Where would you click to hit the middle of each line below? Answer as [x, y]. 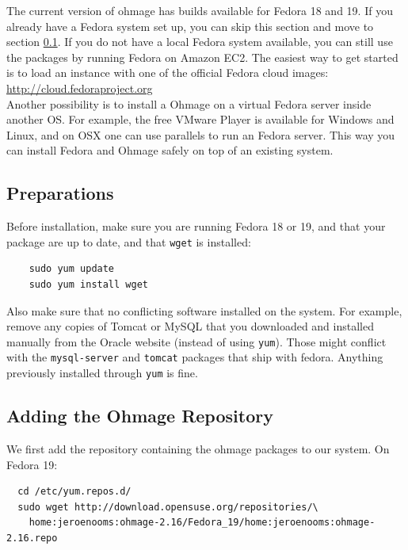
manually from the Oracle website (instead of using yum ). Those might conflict [196, 341]
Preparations [60, 193]
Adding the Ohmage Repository [140, 416]
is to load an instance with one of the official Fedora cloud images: [168, 73]
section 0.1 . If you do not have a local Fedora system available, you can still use [200, 42]
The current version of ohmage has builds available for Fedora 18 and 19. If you [200, 10]
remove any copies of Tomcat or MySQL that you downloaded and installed [190, 326]
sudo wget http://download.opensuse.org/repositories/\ [168, 507]
